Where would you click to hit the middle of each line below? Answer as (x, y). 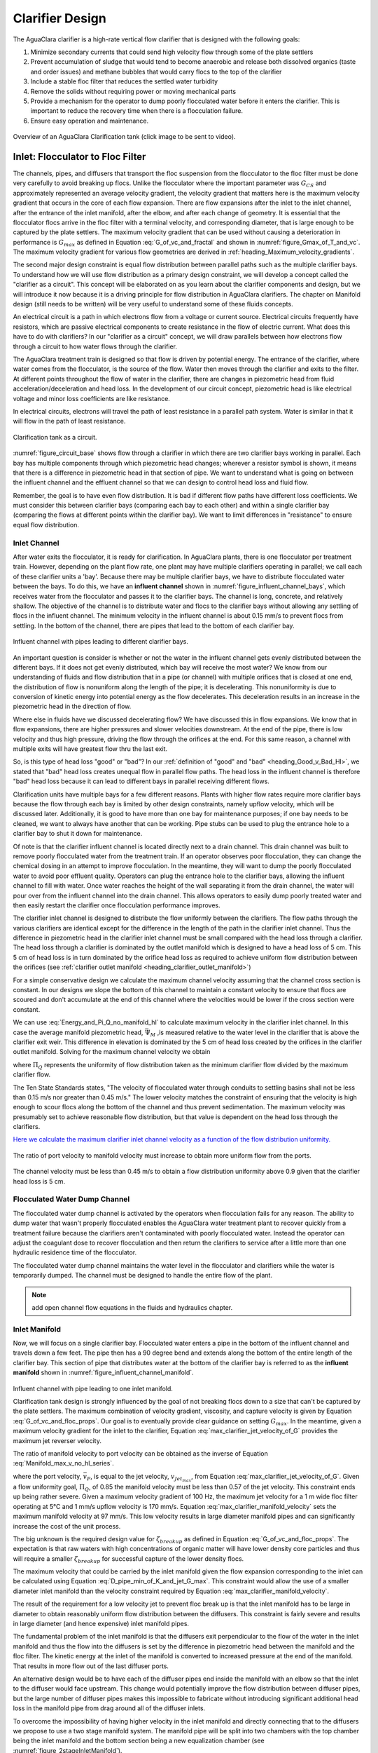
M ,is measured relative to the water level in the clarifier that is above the (255, 1033)
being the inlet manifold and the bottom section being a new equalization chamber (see (139, 1741)
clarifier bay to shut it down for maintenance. (78, 834)
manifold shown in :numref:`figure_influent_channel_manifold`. (103, 1373)
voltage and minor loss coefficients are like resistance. (92, 398)
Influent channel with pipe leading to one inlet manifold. (93, 1388)
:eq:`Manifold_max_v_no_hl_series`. (64, 1463)
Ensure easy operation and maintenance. (90, 121)
